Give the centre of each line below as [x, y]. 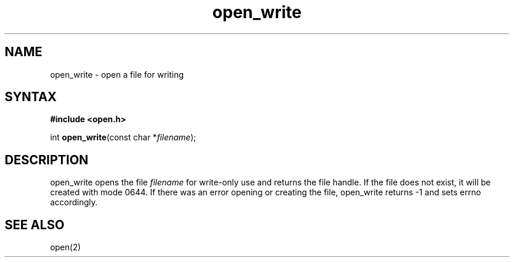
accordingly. [74, 202]
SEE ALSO [35, 225]
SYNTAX [31, 97]
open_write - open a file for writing [117, 74]
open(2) [65, 247]
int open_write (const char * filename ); [123, 137]
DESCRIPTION [47, 160]
